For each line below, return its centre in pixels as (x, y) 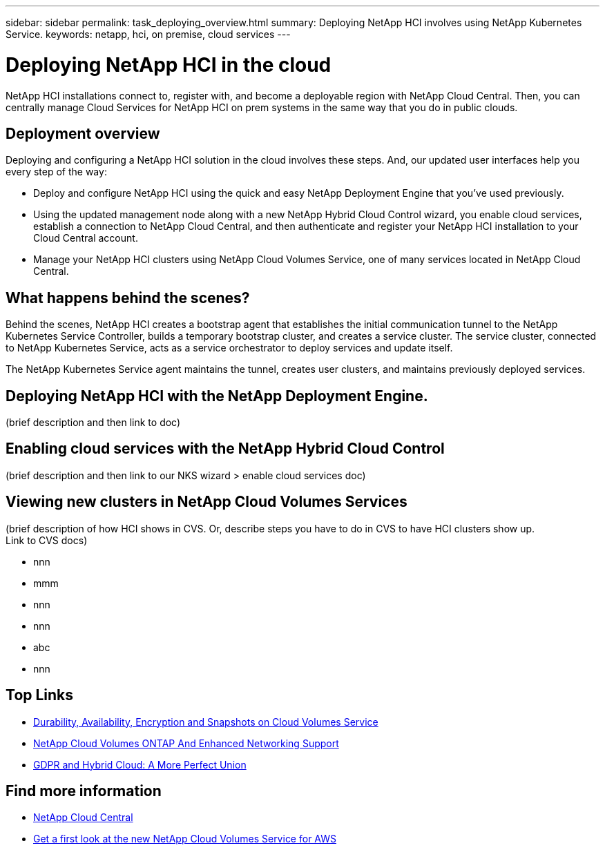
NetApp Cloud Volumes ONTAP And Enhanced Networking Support (186, 743)
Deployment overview (83, 133)
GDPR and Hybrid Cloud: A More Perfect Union (140, 764)
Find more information (84, 791)
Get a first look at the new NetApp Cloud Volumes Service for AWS (185, 839)
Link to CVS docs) (47, 540)
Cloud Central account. (86, 238)
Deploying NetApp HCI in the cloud (169, 65)
